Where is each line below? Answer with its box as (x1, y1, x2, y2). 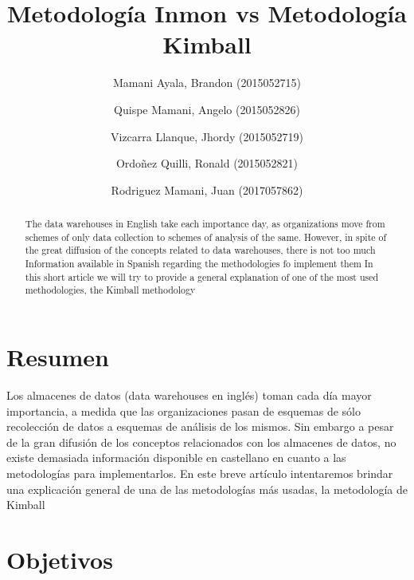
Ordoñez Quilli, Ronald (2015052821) (115, 155, 299, 172)
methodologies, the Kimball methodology (25, 283, 196, 297)
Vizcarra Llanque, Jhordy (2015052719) (110, 128, 304, 144)
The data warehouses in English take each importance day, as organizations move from (25, 217, 385, 231)
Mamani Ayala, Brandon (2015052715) (113, 74, 301, 91)
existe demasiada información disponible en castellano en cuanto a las (6, 449, 346, 466)
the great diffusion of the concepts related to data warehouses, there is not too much (25, 243, 376, 257)
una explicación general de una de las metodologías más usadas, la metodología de (6, 480, 408, 497)
